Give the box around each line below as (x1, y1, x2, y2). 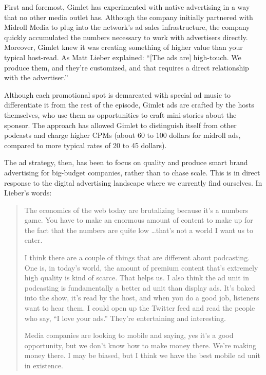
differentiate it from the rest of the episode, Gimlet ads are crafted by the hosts (4, 99, 254, 110)
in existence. (24, 360, 63, 370)
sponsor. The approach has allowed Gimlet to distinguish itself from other (4, 119, 237, 130)
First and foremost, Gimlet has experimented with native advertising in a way (4, 2, 250, 12)
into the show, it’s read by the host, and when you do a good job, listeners (24, 292, 259, 303)
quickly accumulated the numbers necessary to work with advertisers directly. (4, 31, 248, 42)
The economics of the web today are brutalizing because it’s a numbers (24, 204, 249, 215)
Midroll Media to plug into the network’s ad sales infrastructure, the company (4, 22, 250, 32)
